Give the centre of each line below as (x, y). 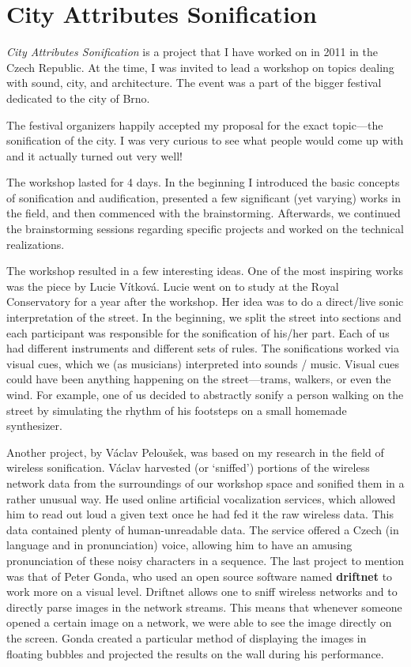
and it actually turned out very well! (94, 155)
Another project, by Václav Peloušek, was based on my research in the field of (195, 452)
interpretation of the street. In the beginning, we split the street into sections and (204, 317)
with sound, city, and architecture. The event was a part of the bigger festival (194, 83)
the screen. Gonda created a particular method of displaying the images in (187, 637)
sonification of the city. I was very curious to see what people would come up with (205, 140)
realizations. (36, 244)
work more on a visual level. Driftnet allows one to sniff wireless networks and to (202, 592)
